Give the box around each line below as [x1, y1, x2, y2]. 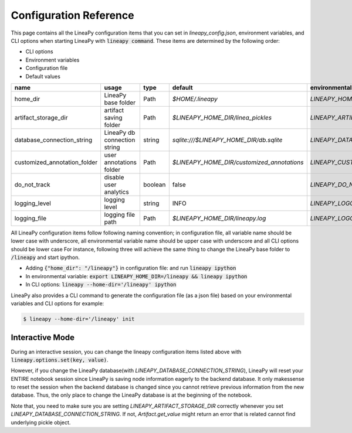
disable [104, 173, 124, 181]
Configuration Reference [11, 9, 134, 22]
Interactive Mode [11, 333, 75, 343]
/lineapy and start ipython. [11, 254, 80, 261]
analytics [104, 187, 129, 196]
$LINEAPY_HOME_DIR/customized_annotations [172, 158, 304, 166]
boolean [143, 180, 166, 189]
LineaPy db [104, 128, 136, 137]
